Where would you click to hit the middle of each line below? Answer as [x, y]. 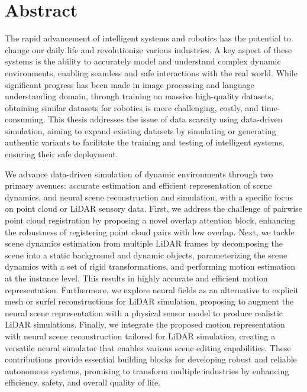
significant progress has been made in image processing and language [130, 84]
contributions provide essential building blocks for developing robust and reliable [151, 359]
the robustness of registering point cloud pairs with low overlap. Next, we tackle [150, 231]
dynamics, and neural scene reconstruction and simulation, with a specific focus [149, 197]
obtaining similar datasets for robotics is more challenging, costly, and [132, 107]
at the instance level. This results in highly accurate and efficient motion [136, 278]
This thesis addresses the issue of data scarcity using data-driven [165, 119]
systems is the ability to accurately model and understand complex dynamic [143, 61]
